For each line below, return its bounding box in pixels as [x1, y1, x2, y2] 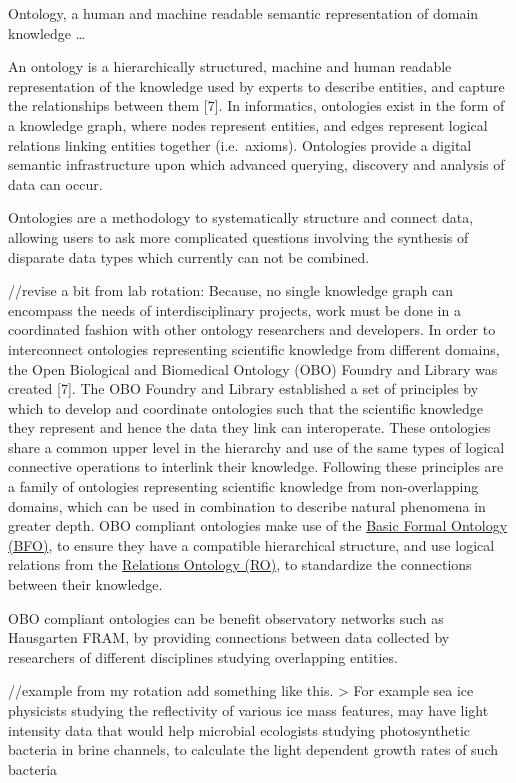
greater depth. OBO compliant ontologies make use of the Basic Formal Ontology [8, 515, 508, 536]
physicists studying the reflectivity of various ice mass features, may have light [8, 700, 489, 720]
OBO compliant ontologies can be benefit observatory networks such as [8, 607, 444, 628]
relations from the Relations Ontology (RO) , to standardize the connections [8, 554, 472, 575]
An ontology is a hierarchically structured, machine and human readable [8, 56, 452, 77]
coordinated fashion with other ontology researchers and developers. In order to [8, 319, 496, 340]
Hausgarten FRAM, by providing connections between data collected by [8, 627, 450, 648]
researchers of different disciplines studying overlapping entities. [8, 646, 398, 667]
